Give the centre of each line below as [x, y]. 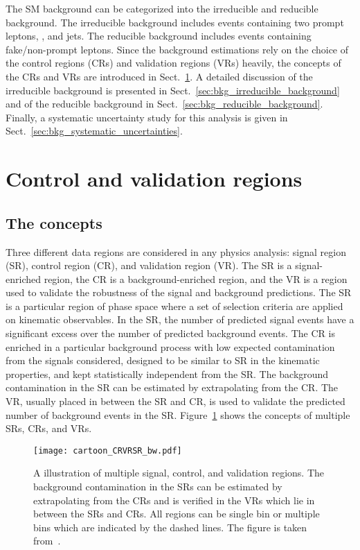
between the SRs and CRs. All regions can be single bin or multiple [177, 514]
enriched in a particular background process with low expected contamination [170, 346]
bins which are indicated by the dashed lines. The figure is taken [170, 527]
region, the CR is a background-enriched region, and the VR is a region [196, 278]
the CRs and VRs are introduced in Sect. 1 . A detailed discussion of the [159, 76]
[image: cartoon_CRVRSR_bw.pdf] [108, 450]
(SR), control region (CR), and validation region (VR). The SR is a [149, 265]
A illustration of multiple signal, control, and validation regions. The [179, 473]
